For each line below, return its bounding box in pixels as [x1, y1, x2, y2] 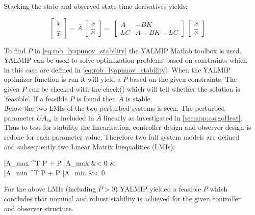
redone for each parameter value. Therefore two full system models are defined [4, 131, 239, 142]
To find [4, 45, 25, 55]
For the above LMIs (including [4, 184, 96, 194]
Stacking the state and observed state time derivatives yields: [4, 1, 188, 11]
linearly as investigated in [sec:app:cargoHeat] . [103, 112, 243, 122]
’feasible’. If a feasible [4, 93, 68, 103]
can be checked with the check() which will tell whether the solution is [28, 83, 240, 94]
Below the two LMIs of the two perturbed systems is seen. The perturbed [4, 103, 225, 113]
